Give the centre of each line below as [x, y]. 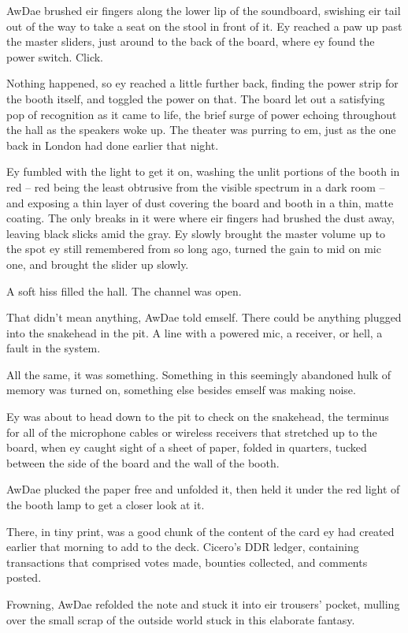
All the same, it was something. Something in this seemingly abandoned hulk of [199, 374]
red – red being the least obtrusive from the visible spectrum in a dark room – [196, 186]
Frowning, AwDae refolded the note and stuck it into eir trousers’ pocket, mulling [203, 604]
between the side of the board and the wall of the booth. [143, 462]
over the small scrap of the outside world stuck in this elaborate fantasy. [181, 619]
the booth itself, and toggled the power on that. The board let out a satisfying [196, 98]
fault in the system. [54, 348]
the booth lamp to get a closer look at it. [106, 505]
